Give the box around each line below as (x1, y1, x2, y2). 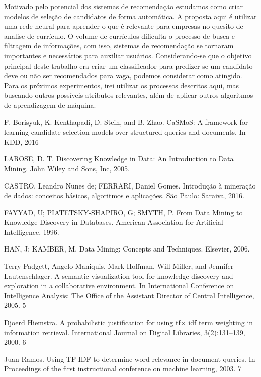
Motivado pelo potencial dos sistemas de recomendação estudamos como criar (4, 1, 243, 11)
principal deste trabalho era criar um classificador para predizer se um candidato (4, 60, 253, 71)
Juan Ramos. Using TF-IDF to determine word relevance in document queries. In (4, 353, 255, 364)
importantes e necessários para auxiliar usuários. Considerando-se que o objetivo (4, 50, 252, 60)
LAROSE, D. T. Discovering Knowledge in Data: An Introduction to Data (4, 153, 234, 164)
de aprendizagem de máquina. (4, 99, 96, 110)
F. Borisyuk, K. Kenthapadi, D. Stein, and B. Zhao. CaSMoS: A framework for (4, 116, 248, 127)
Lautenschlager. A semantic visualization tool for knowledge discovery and (4, 270, 233, 281)
